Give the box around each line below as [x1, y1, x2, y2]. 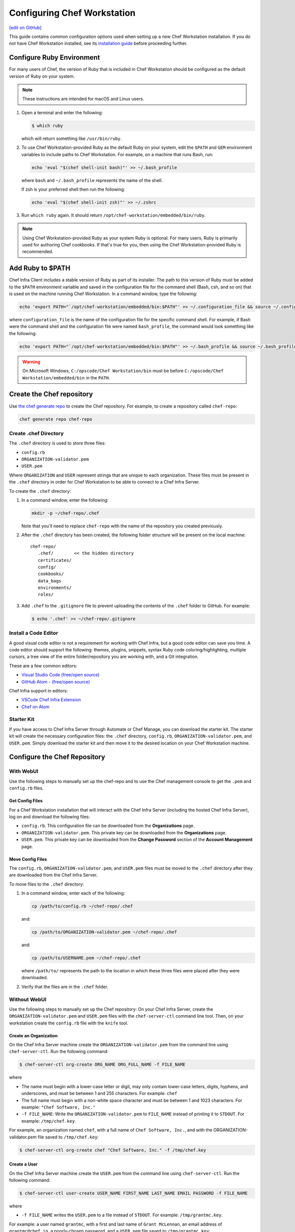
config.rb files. [9, 785, 44, 791]
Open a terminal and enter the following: [21, 109, 103, 115]
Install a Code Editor [9, 630, 59, 637]
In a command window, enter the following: [21, 497, 109, 503]
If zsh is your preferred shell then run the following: [21, 186, 125, 192]
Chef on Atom [21, 704, 50, 710]
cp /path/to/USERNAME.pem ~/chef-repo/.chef [31, 955, 141, 960]
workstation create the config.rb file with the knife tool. [9, 1020, 129, 1026]
